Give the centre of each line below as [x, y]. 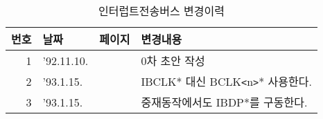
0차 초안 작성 [173, 61]
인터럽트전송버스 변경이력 [161, 11]
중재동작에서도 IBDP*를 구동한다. [224, 102]
